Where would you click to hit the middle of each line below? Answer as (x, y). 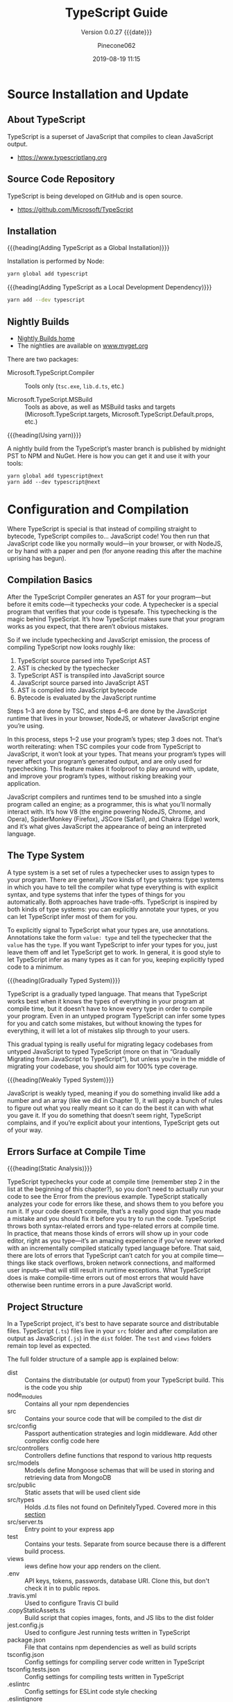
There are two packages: (43, 359)
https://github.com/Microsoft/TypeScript (75, 209)
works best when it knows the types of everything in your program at (106, 1001)
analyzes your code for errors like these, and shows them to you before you (115, 1204)
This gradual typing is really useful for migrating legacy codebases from (110, 1044)
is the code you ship (53, 1388)
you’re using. (26, 725)
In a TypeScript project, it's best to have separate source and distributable (113, 1324)
